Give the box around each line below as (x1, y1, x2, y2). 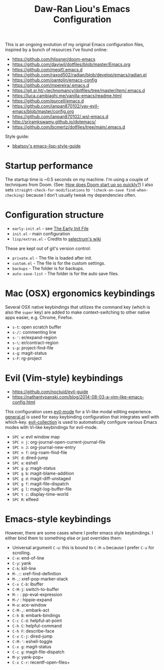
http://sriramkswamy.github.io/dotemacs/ (12, 119, 96, 125)
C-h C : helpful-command (12, 622, 62, 629)
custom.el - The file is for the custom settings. (12, 260, 106, 266)
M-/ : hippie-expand (12, 596, 52, 602)
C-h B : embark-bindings (12, 612, 60, 618)
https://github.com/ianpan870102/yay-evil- (12, 103, 99, 109)
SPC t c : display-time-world (12, 491, 69, 497)
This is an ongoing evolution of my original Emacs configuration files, (5, 42, 144, 48)
